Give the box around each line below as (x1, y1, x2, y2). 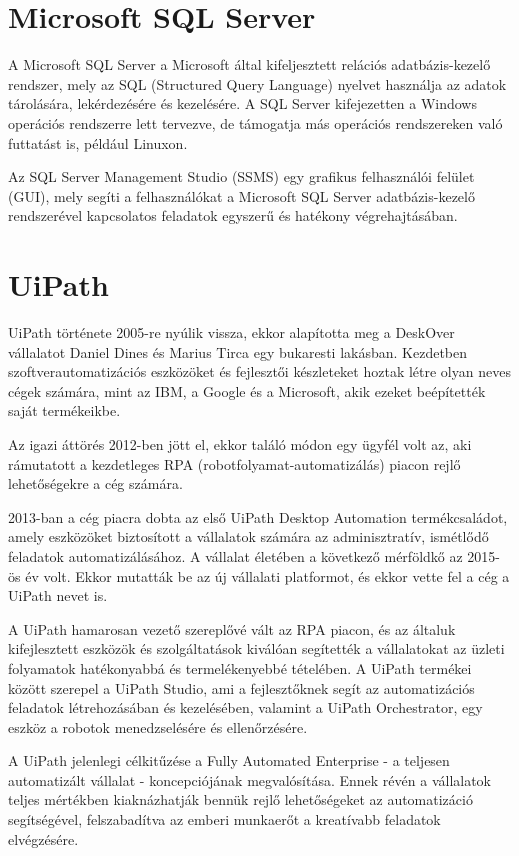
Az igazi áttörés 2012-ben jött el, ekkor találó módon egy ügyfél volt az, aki (8, 433, 472, 454)
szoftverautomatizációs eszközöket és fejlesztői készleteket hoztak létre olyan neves (8, 361, 511, 382)
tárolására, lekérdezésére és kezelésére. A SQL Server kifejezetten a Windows (8, 93, 477, 114)
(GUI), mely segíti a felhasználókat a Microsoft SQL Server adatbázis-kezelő (8, 185, 475, 206)
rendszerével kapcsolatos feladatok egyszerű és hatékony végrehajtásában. (8, 205, 458, 226)
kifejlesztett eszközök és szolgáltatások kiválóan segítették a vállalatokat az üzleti (8, 638, 505, 659)
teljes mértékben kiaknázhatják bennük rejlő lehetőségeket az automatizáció (8, 789, 473, 810)
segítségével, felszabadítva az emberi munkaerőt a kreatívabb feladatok (8, 809, 441, 830)
